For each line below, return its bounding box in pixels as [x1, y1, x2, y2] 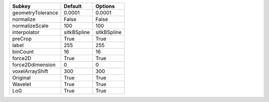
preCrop [12, 35, 32, 42]
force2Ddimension [12, 61, 56, 68]
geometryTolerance [12, 9, 58, 16]
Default [64, 3, 82, 9]
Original [12, 74, 31, 81]
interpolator [12, 29, 40, 36]
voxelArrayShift [12, 68, 48, 74]
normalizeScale [12, 22, 49, 29]
